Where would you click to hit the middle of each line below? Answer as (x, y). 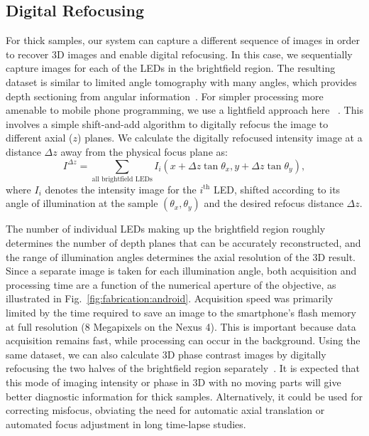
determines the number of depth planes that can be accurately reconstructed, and (183, 243)
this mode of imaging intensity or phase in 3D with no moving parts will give (174, 382)
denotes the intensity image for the (121, 189)
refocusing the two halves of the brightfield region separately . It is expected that (183, 368)
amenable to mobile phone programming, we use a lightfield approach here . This (184, 110)
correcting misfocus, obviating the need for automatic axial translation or (165, 410)
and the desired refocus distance (274, 203)
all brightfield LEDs (122, 179)
